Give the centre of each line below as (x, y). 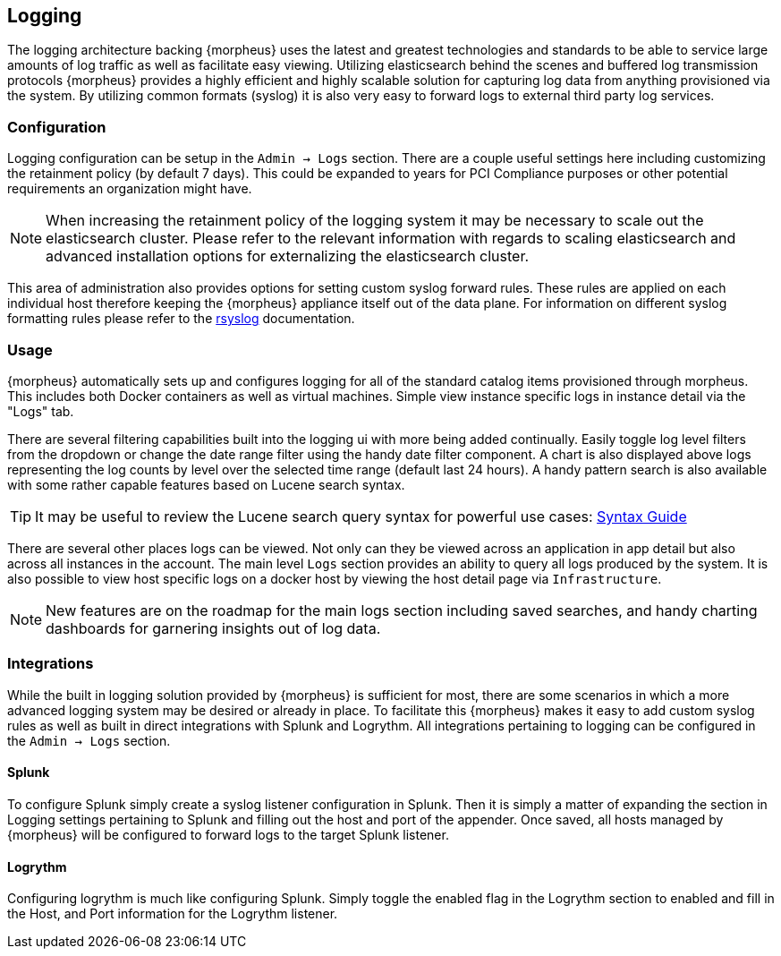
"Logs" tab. (41, 411)
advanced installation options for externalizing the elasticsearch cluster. (288, 256)
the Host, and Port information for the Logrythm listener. (173, 914)
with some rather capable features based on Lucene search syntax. (206, 484)
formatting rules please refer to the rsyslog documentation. (181, 319)
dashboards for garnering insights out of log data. (213, 628)
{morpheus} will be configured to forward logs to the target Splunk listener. (228, 834)
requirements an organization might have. (130, 189)
